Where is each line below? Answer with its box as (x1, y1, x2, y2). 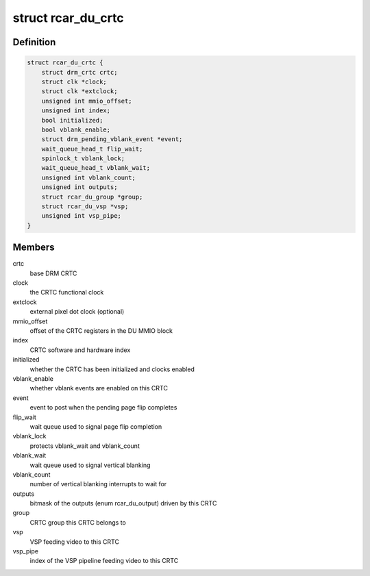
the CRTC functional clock (29, 288, 104, 297)
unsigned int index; (41, 107, 111, 114)
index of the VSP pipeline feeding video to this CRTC (29, 557, 179, 565)
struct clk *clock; (41, 77, 108, 86)
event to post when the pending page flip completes (29, 403, 177, 412)
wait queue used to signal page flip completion (29, 422, 162, 431)
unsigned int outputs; (41, 184, 118, 191)
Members (12, 242, 55, 253)
